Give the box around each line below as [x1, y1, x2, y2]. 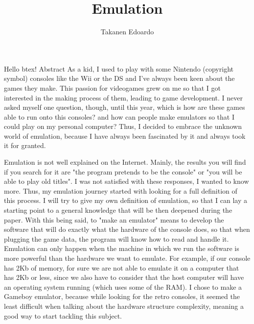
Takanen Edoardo [100, 26, 154, 37]
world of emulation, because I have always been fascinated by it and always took [4, 130, 246, 141]
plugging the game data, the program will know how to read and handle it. [4, 233, 229, 244]
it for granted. [4, 140, 46, 150]
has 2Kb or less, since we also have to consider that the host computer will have [4, 272, 244, 282]
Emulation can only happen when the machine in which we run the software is [4, 243, 239, 253]
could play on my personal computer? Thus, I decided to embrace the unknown [4, 121, 242, 131]
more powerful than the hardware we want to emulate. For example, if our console [4, 253, 251, 263]
